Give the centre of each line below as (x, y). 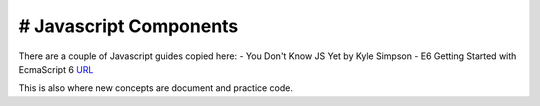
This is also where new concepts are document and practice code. (156, 88)
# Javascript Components (128, 26)
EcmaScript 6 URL (56, 69)
